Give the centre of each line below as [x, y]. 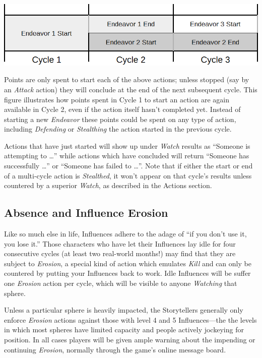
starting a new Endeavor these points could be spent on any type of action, [120, 119]
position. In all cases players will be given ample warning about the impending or [130, 339]
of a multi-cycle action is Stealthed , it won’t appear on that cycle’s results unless [128, 175]
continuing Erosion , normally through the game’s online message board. [115, 349]
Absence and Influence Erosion [86, 213]
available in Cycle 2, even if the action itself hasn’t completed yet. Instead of [122, 109]
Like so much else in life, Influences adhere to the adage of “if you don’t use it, [125, 234]
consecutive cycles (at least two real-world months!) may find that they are [120, 253]
